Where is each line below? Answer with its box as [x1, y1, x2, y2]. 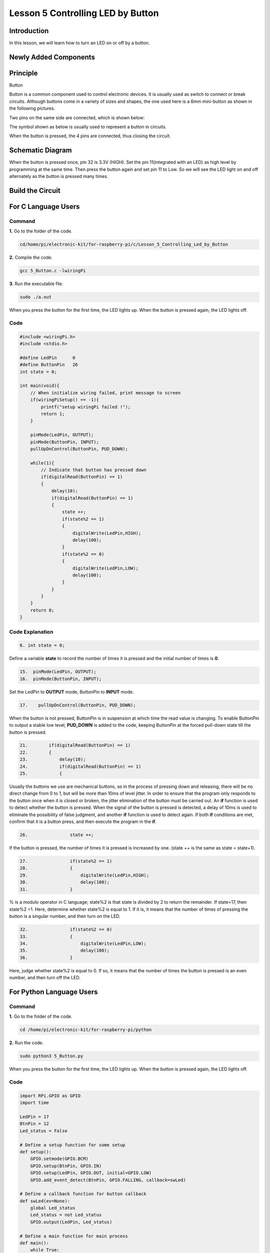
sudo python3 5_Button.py [19, 1053, 83, 1059]
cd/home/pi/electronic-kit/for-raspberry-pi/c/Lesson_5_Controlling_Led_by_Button [19, 242, 228, 248]
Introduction [9, 27, 49, 35]
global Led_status [30, 1205, 75, 1211]
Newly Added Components [9, 53, 95, 61]
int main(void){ [19, 383, 60, 388]
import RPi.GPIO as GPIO [19, 1093, 81, 1099]
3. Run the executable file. [9, 281, 63, 287]
